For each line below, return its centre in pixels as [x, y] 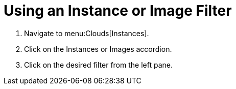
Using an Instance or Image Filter [118, 11]
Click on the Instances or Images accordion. [98, 49]
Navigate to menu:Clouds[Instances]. [87, 33]
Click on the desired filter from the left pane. [98, 65]
